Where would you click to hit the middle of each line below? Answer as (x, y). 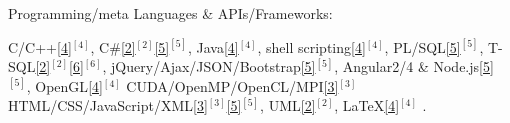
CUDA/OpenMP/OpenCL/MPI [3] (232, 85)
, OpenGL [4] (64, 85)
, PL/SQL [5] (422, 46)
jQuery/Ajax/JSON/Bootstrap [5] (213, 66)
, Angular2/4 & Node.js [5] (414, 66)
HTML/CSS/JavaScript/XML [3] (108, 105)
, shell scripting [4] (311, 46)
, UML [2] (288, 105)
